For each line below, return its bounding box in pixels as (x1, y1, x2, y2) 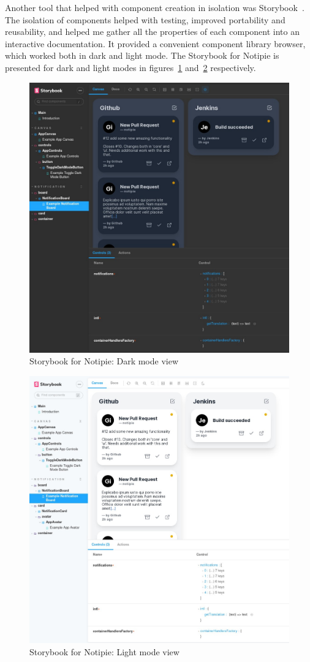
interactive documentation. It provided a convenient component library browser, (5, 37, 306, 50)
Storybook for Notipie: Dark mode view (29, 355, 179, 367)
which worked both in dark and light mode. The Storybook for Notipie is (5, 49, 279, 62)
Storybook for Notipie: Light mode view (29, 645, 180, 658)
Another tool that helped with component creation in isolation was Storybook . (5, 1, 304, 13)
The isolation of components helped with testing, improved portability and (5, 13, 285, 26)
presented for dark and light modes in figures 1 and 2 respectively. (5, 61, 256, 73)
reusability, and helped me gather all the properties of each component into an (5, 25, 300, 38)
